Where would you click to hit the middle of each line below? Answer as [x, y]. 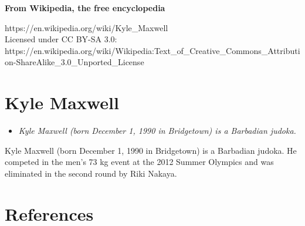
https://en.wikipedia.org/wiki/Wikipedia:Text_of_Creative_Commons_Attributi [152, 50]
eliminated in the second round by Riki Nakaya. [91, 173]
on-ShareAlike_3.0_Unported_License [74, 62]
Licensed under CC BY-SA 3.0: [61, 39]
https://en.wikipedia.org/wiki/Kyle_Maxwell [87, 27]
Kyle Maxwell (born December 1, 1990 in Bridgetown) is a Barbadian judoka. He [151, 150]
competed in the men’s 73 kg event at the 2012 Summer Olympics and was [139, 162]
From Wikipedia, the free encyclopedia [85, 8]
